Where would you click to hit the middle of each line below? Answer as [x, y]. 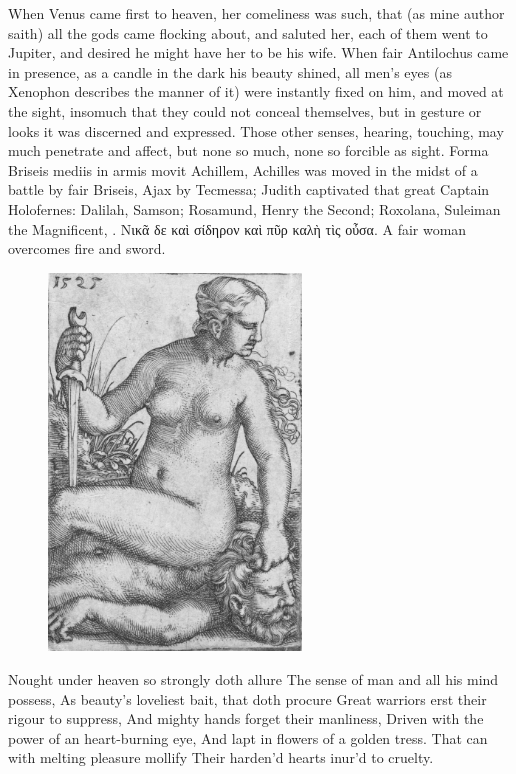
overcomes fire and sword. [87, 248]
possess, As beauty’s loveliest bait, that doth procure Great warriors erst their [247, 698]
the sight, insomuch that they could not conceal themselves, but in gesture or [245, 110]
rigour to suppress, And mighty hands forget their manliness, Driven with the [246, 718]
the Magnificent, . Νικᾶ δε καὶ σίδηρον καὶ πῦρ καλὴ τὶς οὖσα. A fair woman [237, 228]
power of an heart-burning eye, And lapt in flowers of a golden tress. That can [248, 737]
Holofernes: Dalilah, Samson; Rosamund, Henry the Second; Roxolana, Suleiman [254, 208]
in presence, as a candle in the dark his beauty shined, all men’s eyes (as [230, 71]
